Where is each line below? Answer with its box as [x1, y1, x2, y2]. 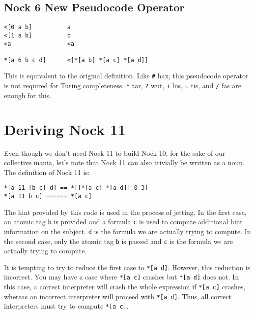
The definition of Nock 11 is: [4, 167, 90, 177]
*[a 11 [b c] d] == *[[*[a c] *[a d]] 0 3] [4, 184, 148, 192]
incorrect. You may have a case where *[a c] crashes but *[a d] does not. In [4, 272, 239, 282]
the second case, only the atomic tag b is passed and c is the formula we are [4, 236, 233, 246]
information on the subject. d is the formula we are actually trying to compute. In [4, 226, 251, 236]
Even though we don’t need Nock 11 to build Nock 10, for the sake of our [4, 147, 226, 158]
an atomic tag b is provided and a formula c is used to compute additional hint [4, 216, 243, 227]
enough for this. [4, 90, 52, 100]
